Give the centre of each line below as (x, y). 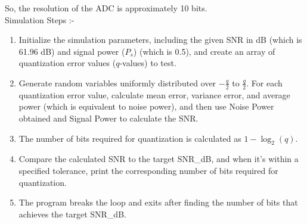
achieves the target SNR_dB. (72, 214)
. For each (264, 83)
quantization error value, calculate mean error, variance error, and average (154, 94)
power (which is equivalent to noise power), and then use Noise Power (146, 106)
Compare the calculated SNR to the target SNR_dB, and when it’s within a (159, 159)
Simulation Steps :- (40, 19)
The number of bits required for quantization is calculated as (130, 138)
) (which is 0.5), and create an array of (204, 51)
